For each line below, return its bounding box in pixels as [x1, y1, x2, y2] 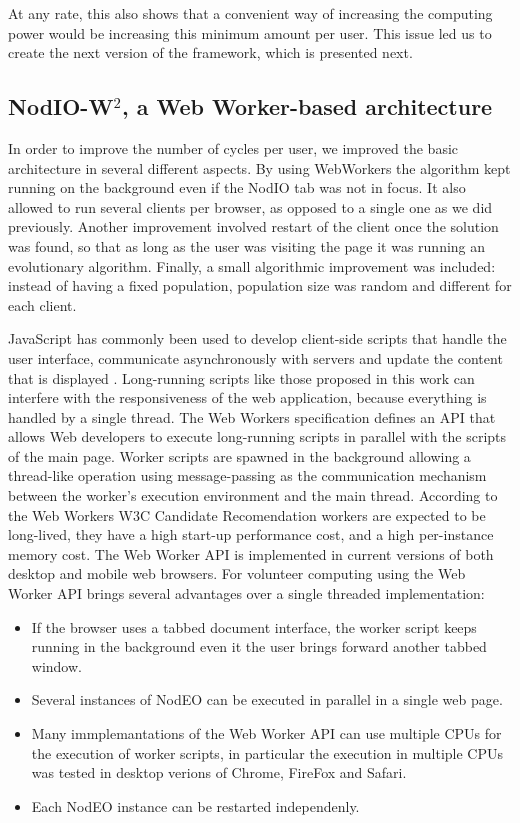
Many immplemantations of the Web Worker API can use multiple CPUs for [31, 723, 502, 744]
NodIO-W [8, 91, 114, 122]
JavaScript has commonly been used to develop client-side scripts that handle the [8, 328, 507, 349]
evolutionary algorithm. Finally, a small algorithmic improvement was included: [8, 255, 496, 276]
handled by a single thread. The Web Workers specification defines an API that [8, 406, 496, 427]
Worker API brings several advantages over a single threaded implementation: [8, 583, 485, 604]
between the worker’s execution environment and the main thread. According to [8, 485, 498, 506]
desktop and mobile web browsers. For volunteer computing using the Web [8, 563, 466, 584]
